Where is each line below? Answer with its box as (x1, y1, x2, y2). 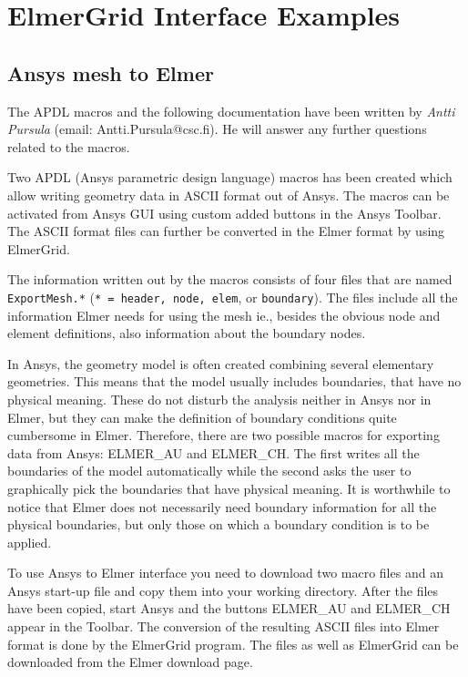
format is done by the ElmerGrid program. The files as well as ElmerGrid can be (7, 634, 459, 653)
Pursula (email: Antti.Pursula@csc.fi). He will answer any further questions (7, 119, 427, 138)
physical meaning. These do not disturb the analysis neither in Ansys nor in (7, 389, 432, 408)
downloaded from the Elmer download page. (7, 652, 253, 672)
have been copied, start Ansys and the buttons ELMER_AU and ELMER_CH (7, 599, 451, 618)
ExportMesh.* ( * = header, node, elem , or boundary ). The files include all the (7, 287, 458, 306)
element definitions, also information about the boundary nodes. (7, 323, 366, 343)
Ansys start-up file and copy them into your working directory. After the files (7, 580, 439, 600)
